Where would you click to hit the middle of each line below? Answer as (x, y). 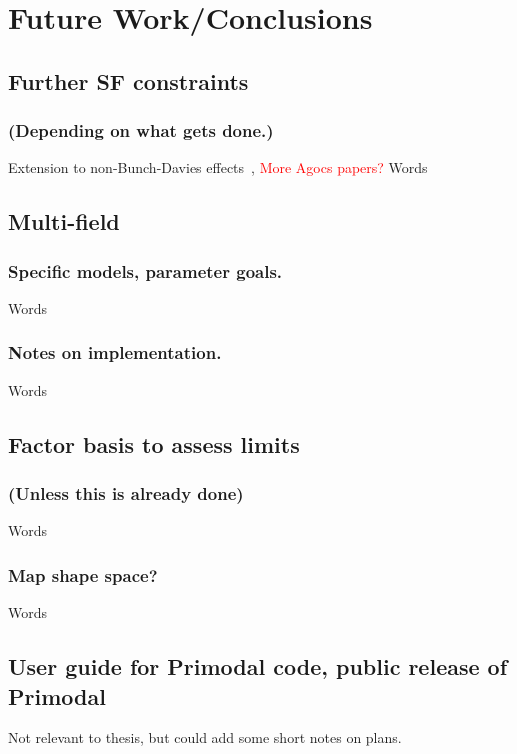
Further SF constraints (128, 80)
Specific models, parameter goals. (145, 270)
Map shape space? (83, 574)
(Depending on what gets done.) (141, 130)
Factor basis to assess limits (154, 443)
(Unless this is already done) (126, 493)
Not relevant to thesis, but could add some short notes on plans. (205, 737)
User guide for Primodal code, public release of (258, 666)
